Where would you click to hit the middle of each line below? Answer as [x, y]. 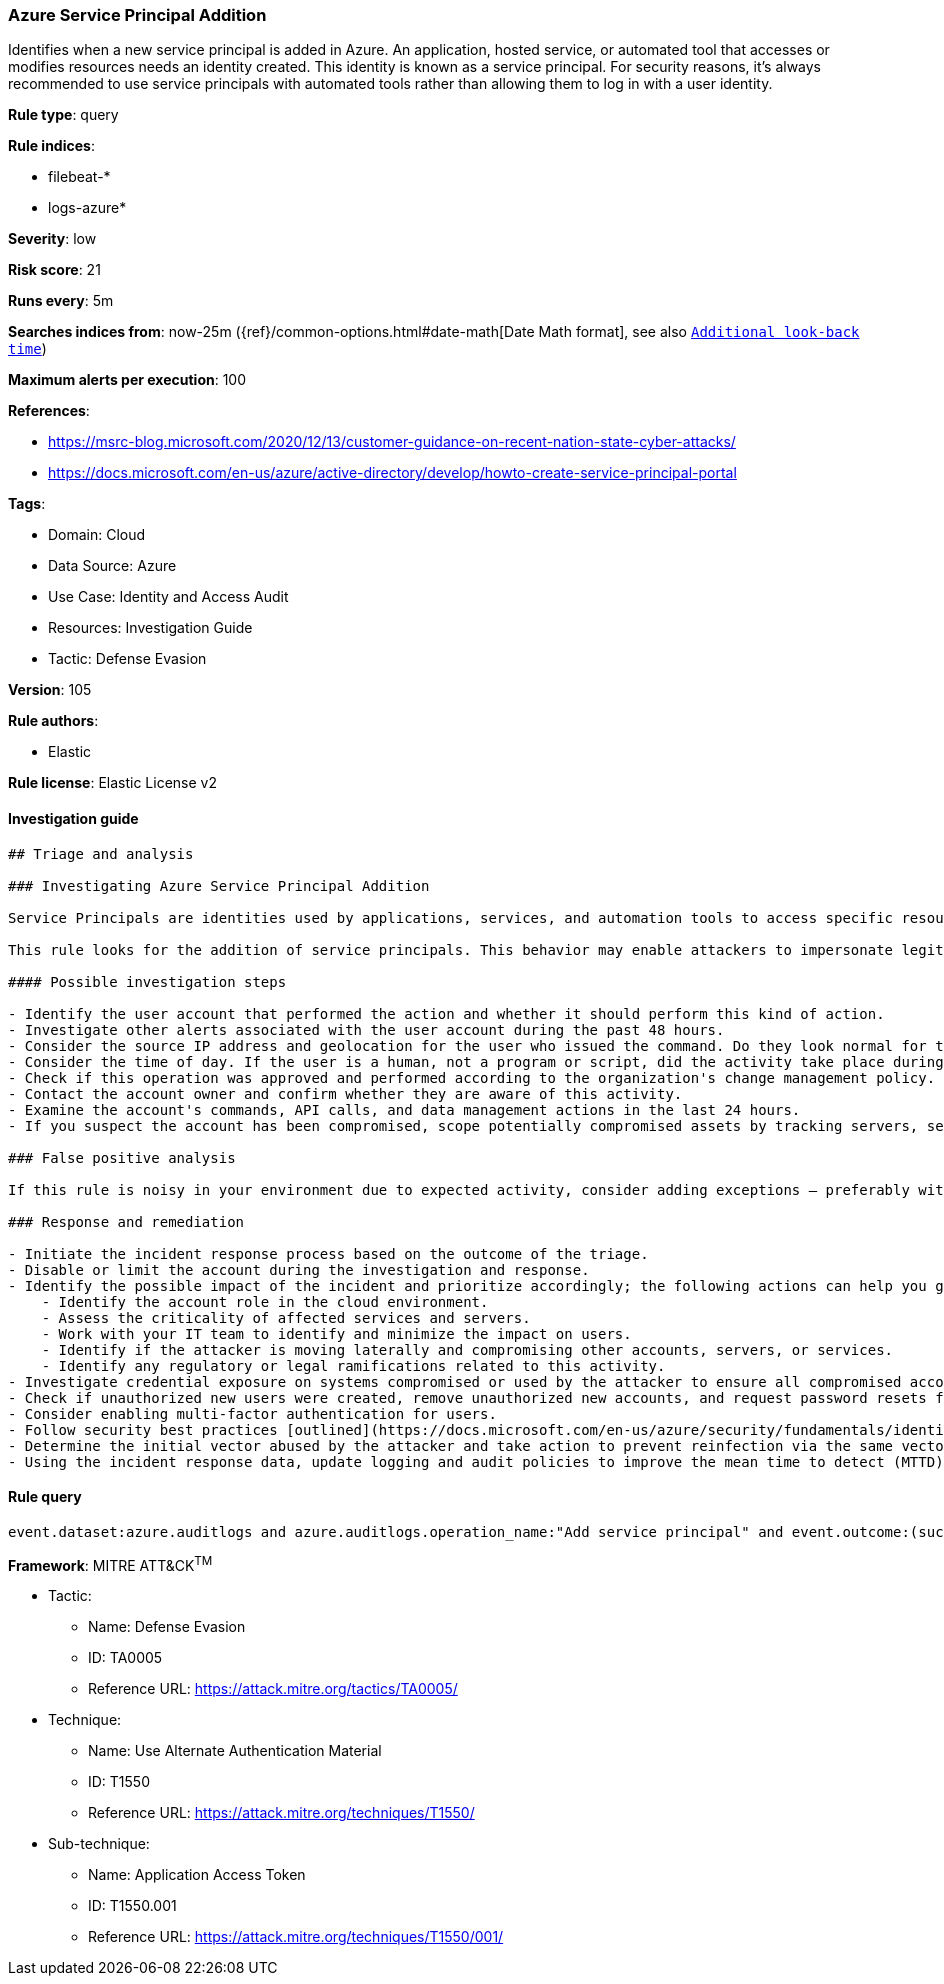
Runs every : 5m [61, 301]
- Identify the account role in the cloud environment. [265, 1301]
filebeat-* [79, 177]
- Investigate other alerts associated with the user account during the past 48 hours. [366, 1029]
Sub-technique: [99, 1844]
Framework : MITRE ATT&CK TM [110, 1563]
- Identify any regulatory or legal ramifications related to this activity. [353, 1365]
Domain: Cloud [97, 535]
